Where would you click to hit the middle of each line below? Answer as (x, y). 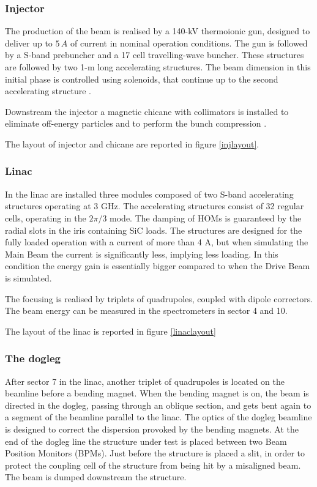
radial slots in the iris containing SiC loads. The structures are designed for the (154, 230)
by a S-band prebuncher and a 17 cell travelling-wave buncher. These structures (155, 55)
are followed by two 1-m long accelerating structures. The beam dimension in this (158, 67)
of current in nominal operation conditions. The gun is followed (189, 43)
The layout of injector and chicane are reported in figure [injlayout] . (132, 143)
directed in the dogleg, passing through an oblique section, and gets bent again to (158, 405)
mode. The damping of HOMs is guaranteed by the (206, 217)
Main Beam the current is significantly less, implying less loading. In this (142, 254)
